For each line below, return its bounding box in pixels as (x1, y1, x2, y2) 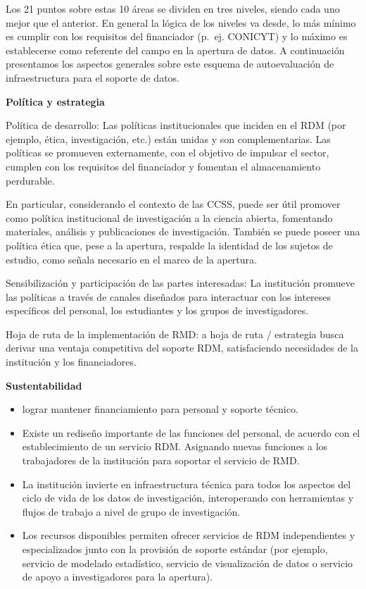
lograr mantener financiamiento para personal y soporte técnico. (22, 402, 298, 416)
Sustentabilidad (6, 378, 82, 392)
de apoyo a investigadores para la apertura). (22, 569, 213, 584)
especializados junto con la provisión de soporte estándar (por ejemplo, (22, 542, 328, 556)
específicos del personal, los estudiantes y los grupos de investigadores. (6, 303, 309, 318)
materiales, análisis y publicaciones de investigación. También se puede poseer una (6, 224, 360, 239)
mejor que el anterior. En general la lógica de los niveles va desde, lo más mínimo (6, 15, 356, 30)
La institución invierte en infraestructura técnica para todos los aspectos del (22, 476, 351, 491)
